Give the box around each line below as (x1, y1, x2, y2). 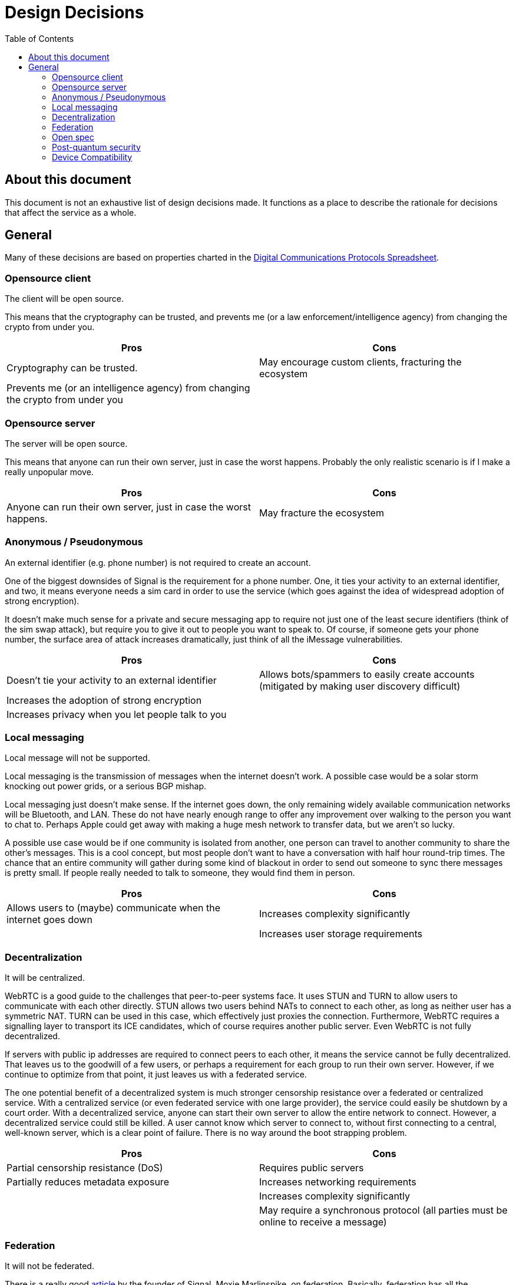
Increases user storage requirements (259, 928, 422, 940)
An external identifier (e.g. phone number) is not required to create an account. (5, 557, 311, 568)
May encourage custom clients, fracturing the (259, 356, 462, 368)
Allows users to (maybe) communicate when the (6, 902, 221, 914)
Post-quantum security (52, 141, 141, 152)
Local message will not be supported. (5, 753, 150, 763)
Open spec (52, 131, 94, 142)
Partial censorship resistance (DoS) (6, 1162, 163, 1174)
